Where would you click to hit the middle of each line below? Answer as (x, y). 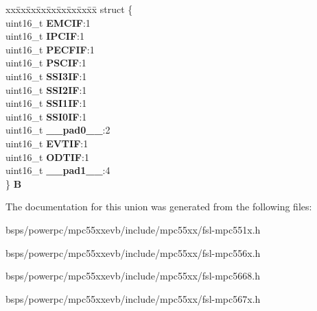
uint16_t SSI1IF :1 (46, 103)
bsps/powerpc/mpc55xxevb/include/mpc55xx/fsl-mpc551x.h (133, 229)
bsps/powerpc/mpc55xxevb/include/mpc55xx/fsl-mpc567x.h (133, 298)
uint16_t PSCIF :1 (46, 63)
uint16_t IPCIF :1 (45, 36)
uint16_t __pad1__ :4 (58, 170)
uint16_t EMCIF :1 (48, 22)
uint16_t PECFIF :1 (50, 49)
